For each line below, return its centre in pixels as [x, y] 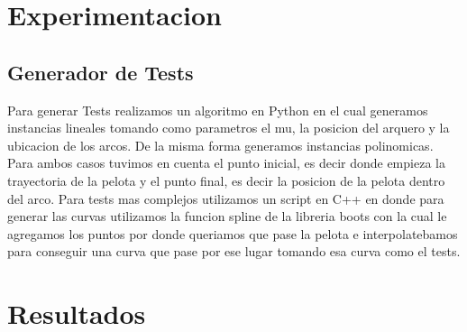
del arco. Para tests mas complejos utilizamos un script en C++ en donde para [226, 198]
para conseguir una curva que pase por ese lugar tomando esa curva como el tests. [234, 251]
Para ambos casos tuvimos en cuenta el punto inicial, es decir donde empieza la [226, 163]
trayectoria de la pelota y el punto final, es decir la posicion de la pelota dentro [226, 180]
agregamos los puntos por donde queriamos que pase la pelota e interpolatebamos [233, 233]
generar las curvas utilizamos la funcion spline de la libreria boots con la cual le [227, 216]
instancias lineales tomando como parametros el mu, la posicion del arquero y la [229, 128]
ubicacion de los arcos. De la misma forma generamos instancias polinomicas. [220, 145]
